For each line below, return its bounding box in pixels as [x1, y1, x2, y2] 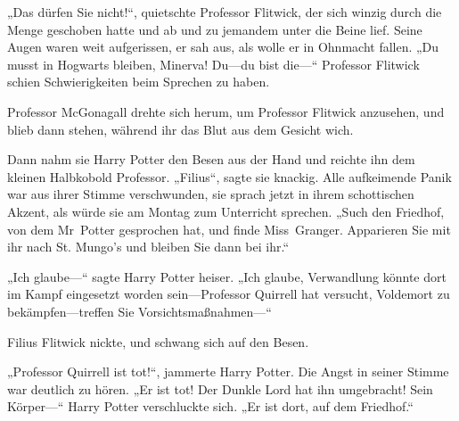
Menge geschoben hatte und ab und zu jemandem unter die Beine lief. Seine [7, 20, 422, 38]
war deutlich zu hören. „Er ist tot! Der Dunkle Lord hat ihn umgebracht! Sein [7, 379, 433, 398]
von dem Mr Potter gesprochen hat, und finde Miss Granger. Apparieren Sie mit [7, 219, 451, 238]
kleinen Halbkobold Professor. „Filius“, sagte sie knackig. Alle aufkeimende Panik [7, 167, 452, 186]
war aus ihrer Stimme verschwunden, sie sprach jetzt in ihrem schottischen [7, 185, 414, 203]
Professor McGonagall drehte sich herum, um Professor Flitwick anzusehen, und [7, 102, 445, 120]
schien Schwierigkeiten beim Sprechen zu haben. [7, 72, 270, 91]
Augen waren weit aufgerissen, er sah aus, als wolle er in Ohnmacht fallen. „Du [7, 37, 439, 56]
